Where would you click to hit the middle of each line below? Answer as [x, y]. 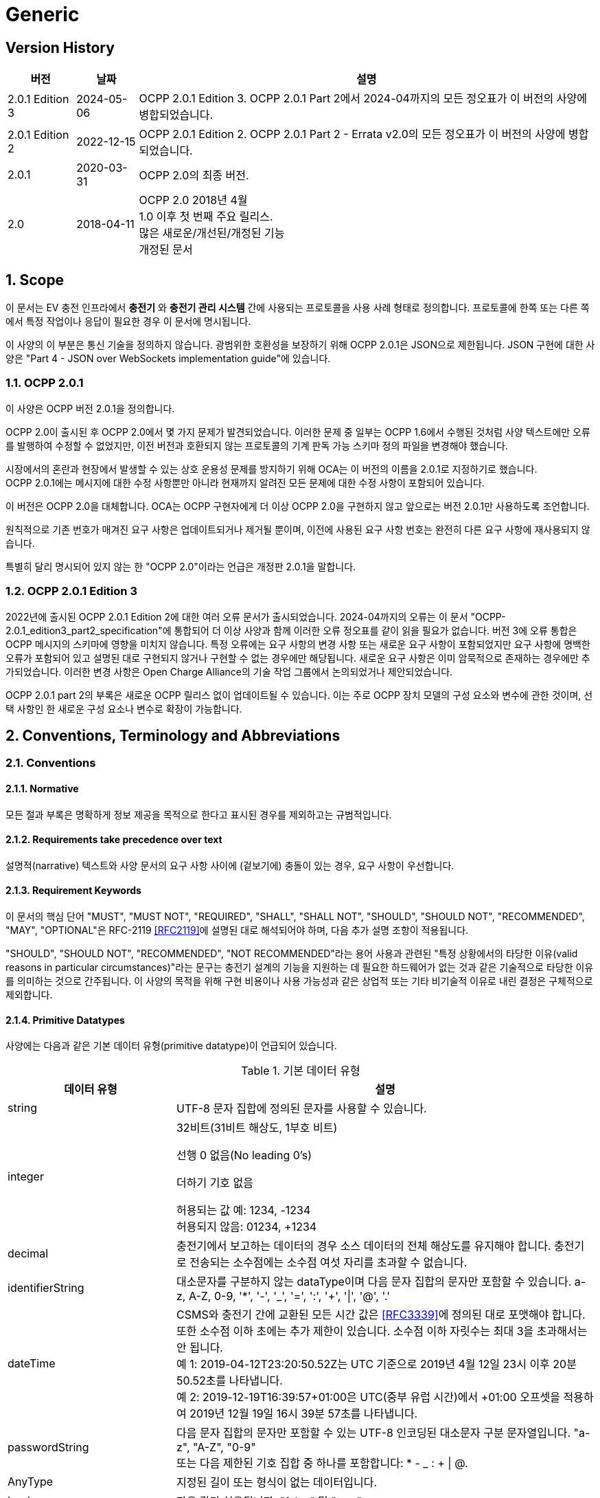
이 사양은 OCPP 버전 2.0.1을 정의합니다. [90, 408]
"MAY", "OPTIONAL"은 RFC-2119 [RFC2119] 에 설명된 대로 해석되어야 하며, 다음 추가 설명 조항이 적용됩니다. [237, 930]
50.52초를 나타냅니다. [229, 1381]
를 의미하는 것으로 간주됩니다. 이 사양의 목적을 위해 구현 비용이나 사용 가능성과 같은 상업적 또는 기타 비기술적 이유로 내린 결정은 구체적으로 [299, 981]
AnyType [31, 1482]
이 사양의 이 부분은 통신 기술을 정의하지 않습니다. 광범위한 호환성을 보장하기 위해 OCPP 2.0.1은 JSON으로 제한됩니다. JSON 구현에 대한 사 [300, 345]
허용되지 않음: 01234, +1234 [246, 1227]
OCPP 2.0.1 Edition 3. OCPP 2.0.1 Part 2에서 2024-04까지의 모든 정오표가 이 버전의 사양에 [363, 99]
